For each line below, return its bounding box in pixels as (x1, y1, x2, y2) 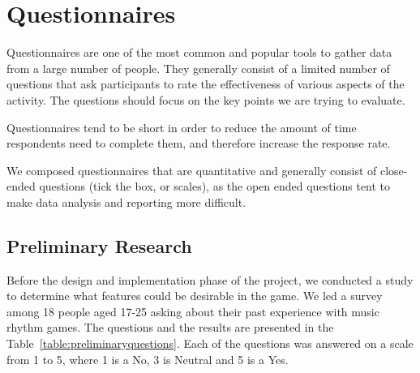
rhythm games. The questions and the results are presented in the (6, 319, 334, 336)
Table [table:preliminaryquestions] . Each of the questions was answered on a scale (6, 335, 414, 352)
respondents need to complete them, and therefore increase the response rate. (6, 135, 391, 152)
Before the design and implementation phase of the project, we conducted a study (6, 271, 414, 288)
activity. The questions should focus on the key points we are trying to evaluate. (6, 91, 405, 108)
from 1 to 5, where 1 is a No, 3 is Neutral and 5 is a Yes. (6, 350, 289, 367)
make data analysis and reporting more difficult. (6, 193, 246, 210)
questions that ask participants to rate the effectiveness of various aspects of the (6, 75, 405, 92)
